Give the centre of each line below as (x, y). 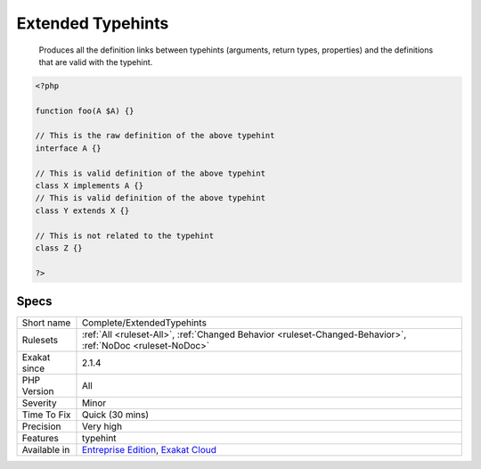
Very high (102, 426)
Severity (39, 403)
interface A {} (68, 148)
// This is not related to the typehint (124, 235)
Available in (46, 450)
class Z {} (59, 248)
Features (41, 439)
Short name (46, 323)
